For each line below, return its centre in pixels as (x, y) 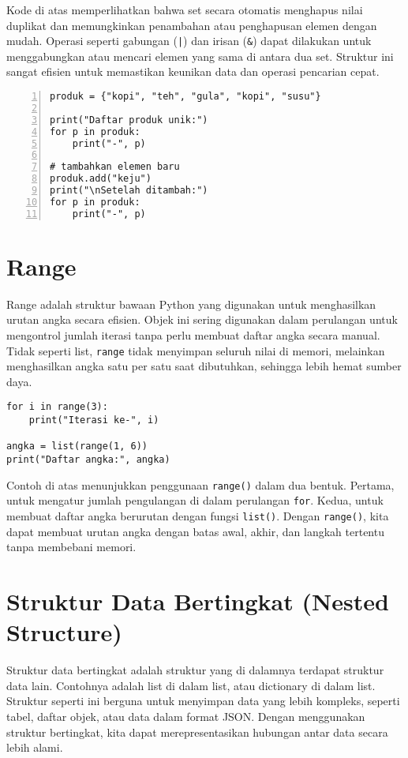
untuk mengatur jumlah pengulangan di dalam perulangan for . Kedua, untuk (195, 500)
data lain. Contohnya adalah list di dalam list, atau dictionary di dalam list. (191, 685)
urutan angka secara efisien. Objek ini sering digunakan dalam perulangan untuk (202, 319)
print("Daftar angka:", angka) (88, 460)
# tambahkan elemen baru (115, 167)
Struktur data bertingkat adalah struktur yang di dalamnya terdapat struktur (195, 670)
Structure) (64, 632)
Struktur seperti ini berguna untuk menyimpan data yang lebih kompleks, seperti (203, 701)
